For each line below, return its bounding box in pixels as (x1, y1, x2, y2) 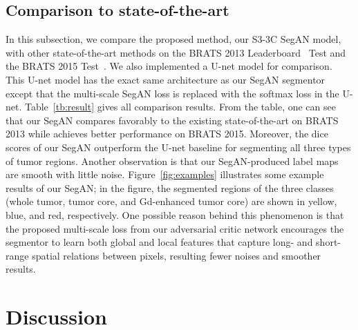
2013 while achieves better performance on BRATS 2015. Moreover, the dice (6, 126, 328, 141)
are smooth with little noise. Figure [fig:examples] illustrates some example (6, 167, 324, 182)
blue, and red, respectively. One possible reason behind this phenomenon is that (6, 207, 344, 222)
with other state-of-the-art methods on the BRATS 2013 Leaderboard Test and (6, 45, 346, 59)
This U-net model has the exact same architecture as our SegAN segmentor (6, 72, 326, 86)
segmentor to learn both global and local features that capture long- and (6, 235, 313, 249)
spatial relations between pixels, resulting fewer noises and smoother (32, 248, 321, 262)
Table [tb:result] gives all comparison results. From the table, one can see (24, 99, 336, 114)
